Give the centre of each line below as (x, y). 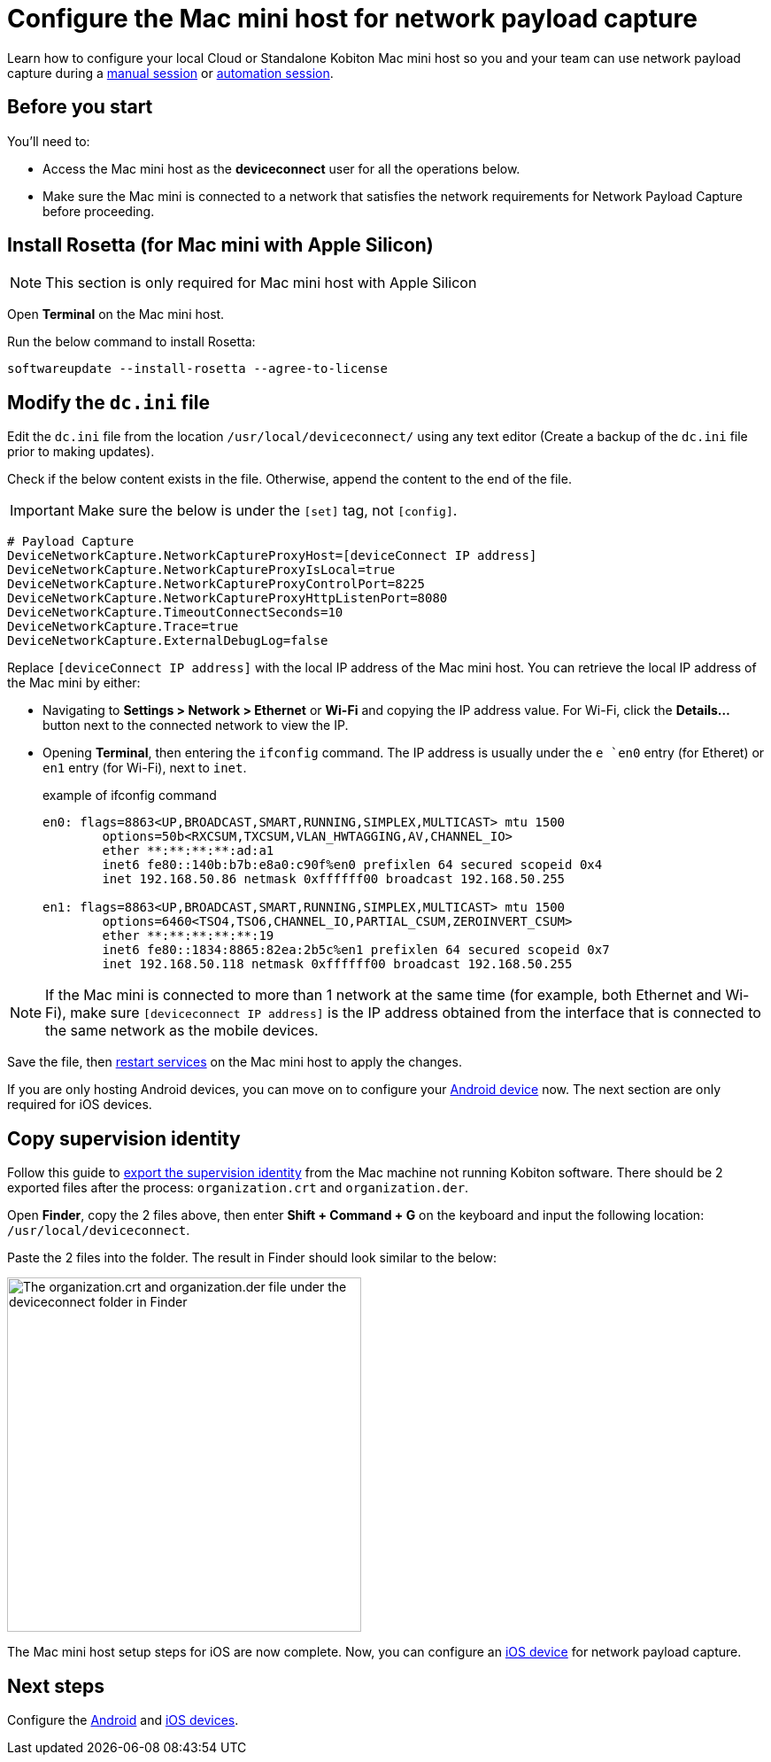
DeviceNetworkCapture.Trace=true (123, 627)
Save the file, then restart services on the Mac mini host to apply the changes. (235, 1062)
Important (42, 511)
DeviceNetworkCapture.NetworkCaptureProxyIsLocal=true (201, 570)
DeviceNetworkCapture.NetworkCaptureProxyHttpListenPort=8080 (227, 598)
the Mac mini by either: (74, 683)
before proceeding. (99, 211)
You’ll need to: (49, 141)
